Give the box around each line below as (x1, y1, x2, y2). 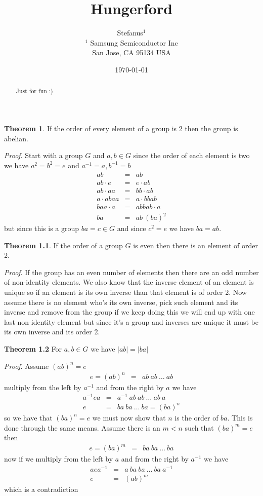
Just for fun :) (16, 87, 53, 95)
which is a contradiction (4, 484, 78, 494)
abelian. (4, 133, 28, 143)
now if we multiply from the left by (4, 453, 113, 464)
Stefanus (117, 27, 143, 38)
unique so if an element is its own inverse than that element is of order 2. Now (4, 286, 247, 297)
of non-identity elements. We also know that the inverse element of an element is (4, 277, 254, 287)
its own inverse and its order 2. (4, 326, 100, 337)
